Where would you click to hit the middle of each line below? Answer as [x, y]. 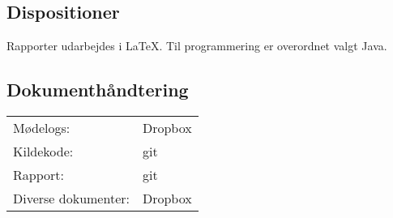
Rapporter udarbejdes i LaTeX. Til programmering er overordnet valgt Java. [197, 46]
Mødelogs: [42, 128]
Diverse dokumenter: [71, 198]
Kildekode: [43, 151]
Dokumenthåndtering [98, 90]
